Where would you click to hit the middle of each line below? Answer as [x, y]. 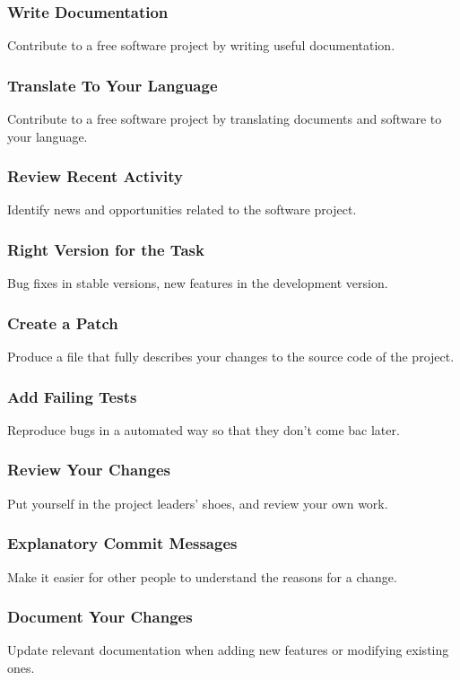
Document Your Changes [100, 617]
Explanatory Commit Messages [122, 543]
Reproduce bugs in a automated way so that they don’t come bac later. [204, 429]
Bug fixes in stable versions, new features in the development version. [198, 283]
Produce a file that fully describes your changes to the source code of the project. [231, 357]
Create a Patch [63, 323]
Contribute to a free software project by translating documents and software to [225, 119]
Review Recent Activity [95, 176]
